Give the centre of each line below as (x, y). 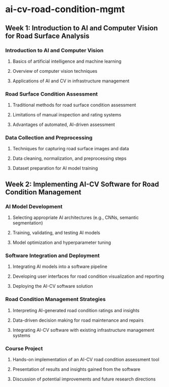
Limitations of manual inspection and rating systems (67, 115)
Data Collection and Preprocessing (49, 138)
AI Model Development (34, 206)
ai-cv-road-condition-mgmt (65, 9)
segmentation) (28, 223)
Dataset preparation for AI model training (55, 168)
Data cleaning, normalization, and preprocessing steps (70, 158)
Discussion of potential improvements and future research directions (84, 379)
